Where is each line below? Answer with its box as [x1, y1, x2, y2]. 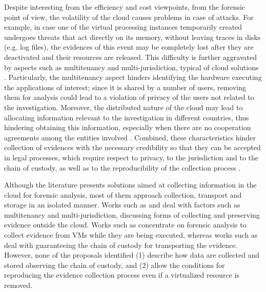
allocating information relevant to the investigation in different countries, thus [4, 112, 249, 122]
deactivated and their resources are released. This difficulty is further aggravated [4, 51, 257, 62]
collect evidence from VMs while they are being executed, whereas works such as [4, 230, 258, 240]
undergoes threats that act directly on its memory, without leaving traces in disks [4, 31, 261, 42]
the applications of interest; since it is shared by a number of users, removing [4, 81, 247, 92]
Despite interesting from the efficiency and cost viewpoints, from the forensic [4, 2, 245, 12]
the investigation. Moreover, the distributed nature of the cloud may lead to [4, 101, 243, 112]
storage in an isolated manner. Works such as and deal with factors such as [4, 199, 240, 210]
